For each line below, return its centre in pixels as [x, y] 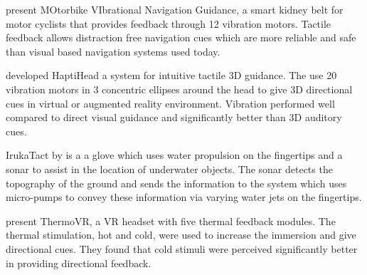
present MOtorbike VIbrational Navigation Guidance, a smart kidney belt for [175, 9]
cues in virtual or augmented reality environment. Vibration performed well [170, 103]
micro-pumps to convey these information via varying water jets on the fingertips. [184, 197]
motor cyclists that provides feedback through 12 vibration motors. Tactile [169, 23]
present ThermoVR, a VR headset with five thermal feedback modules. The [171, 220]
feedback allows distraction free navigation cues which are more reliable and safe [181, 37]
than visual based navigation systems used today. [113, 51]
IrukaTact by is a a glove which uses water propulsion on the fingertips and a [174, 155]
